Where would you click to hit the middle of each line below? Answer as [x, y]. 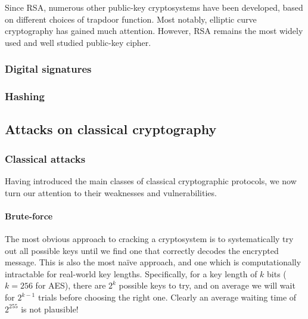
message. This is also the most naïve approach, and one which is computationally [153, 262]
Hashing [25, 96]
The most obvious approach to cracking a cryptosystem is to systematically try [149, 239]
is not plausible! [50, 309]
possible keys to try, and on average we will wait [207, 285]
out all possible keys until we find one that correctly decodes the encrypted [142, 250]
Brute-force [29, 216]
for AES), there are [71, 285]
